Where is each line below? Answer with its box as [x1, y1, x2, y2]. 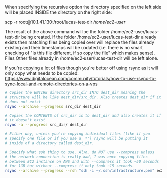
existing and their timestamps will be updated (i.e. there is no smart [5, 45, 143, 50]
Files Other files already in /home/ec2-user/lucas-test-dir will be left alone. [5, 55, 158, 61]
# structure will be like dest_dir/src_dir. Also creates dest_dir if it [5, 94, 162, 100]
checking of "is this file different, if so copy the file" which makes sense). [5, 50, 155, 56]
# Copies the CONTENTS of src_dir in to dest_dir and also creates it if [5, 113, 162, 118]
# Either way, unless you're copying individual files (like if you [5, 131, 150, 136]
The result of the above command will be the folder [5, 29, 110, 34]
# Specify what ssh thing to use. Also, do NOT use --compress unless [5, 149, 155, 155]
